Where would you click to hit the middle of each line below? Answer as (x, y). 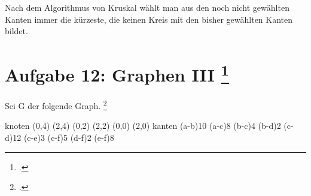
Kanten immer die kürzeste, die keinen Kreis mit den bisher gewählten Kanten (149, 19)
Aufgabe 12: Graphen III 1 (117, 73)
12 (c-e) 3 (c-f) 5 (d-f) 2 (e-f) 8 (63, 138)
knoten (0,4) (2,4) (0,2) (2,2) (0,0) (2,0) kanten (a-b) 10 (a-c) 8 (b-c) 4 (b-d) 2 (143, 126)
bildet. (16, 31)
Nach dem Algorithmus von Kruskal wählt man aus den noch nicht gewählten (147, 7)
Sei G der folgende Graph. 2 (56, 105)
